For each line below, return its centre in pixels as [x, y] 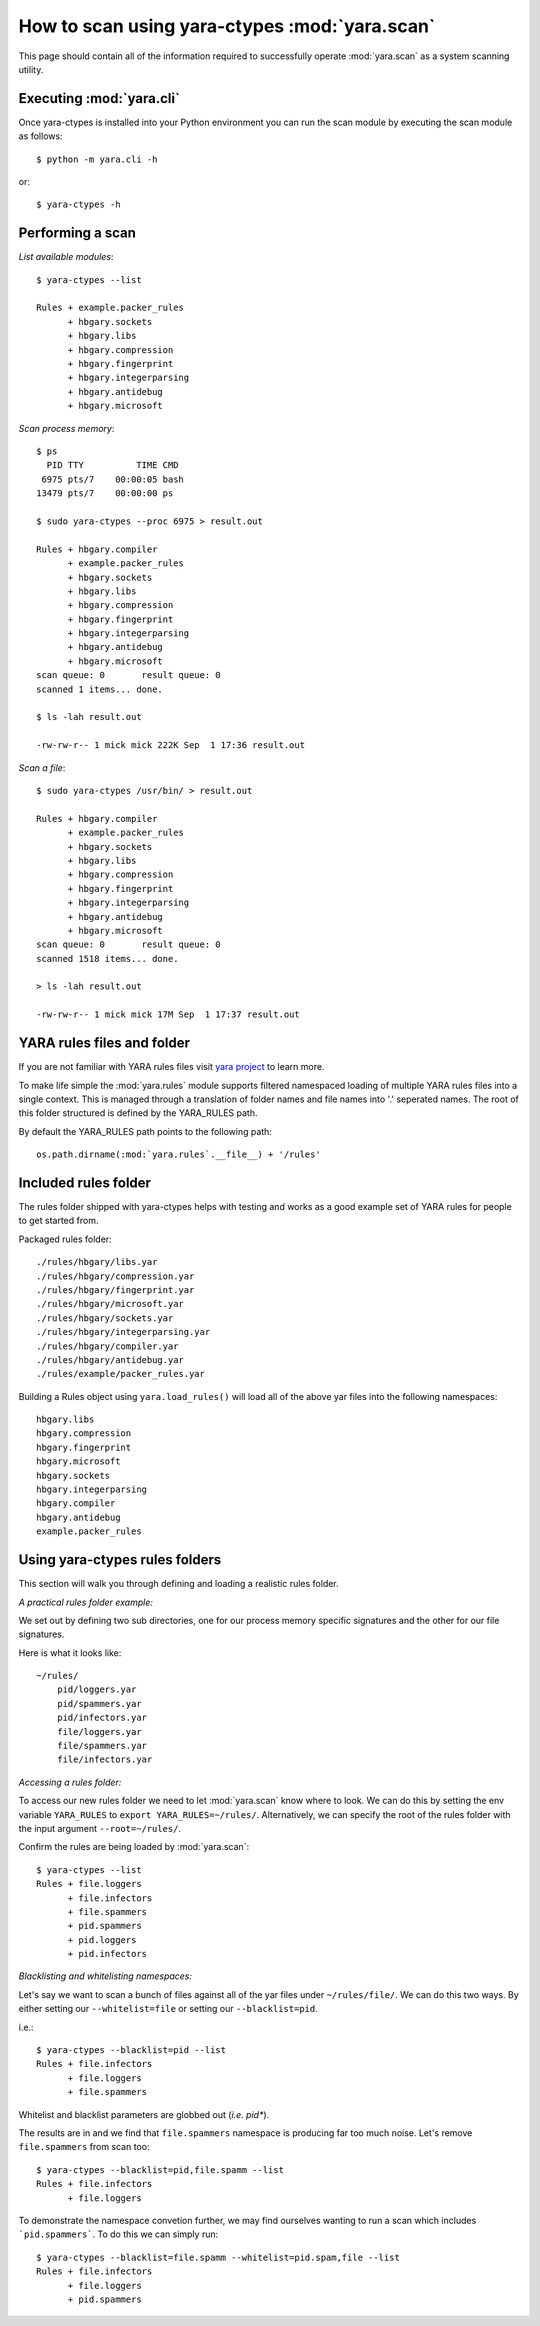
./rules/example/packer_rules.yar [120, 1374]
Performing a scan [77, 233]
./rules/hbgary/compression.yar [115, 1276]
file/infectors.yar [104, 1759]
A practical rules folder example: [86, 1602]
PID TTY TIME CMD [112, 465]
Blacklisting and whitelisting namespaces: [105, 1976]
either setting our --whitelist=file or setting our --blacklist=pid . [168, 2009]
